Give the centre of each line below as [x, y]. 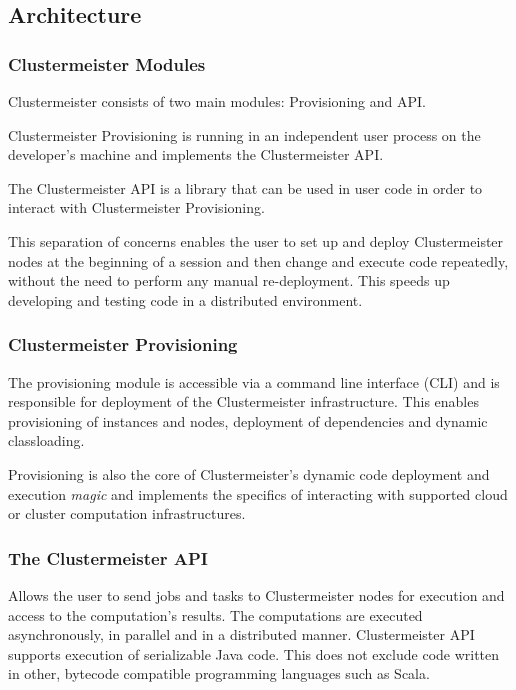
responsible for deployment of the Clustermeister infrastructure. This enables [243, 401]
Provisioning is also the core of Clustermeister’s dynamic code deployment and [249, 473]
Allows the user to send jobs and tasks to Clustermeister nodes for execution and [256, 594]
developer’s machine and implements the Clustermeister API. [196, 154]
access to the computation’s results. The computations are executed [215, 614]
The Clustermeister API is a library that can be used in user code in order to [245, 187]
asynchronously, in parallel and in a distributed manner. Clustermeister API [241, 634]
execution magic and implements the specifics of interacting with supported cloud [258, 493]
